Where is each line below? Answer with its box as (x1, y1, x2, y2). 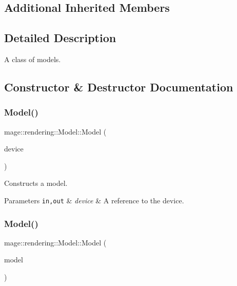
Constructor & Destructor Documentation (4, 79, 233, 94)
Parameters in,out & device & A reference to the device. (4, 195, 184, 205)
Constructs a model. (4, 178, 68, 188)
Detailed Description (4, 30, 116, 46)
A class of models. (4, 53, 61, 64)
